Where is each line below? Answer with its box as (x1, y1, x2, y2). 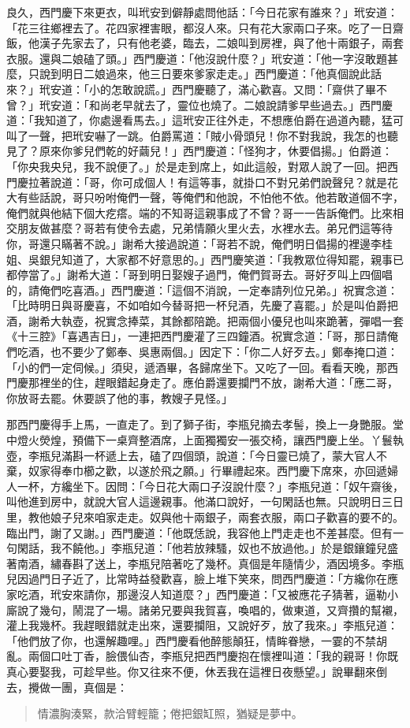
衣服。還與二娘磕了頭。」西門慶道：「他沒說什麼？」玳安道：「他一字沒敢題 (6, 50, 387, 66)
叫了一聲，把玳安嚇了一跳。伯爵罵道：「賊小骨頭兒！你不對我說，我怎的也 (6, 127, 387, 143)
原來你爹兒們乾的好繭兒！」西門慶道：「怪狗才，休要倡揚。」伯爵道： (39, 143, 393, 159)
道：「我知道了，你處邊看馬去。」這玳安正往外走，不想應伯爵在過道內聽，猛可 (6, 112, 404, 128)
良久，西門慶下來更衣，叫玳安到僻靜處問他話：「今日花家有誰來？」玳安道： (6, 4, 398, 20)
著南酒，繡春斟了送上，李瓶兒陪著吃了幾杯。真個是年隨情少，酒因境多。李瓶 (6, 555, 404, 571)
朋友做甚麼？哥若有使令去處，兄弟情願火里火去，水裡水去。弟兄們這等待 (17, 220, 393, 236)
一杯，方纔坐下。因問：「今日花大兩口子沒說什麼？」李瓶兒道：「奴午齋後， (17, 477, 404, 494)
